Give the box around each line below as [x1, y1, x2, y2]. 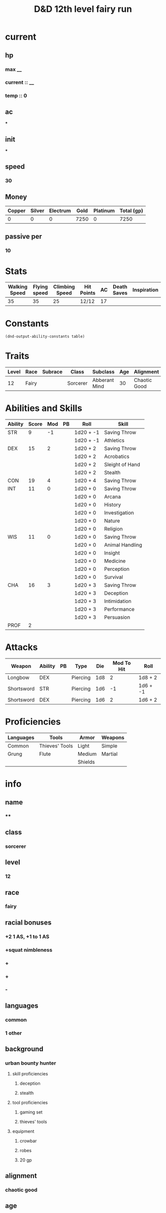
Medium [78, 750, 97, 757]
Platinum [93, 207, 115, 214]
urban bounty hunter [5, 1060, 56, 1067]
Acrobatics [104, 453, 129, 460]
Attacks [5, 642, 38, 653]
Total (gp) [119, 207, 143, 214]
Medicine [104, 558, 126, 564]
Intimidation [104, 598, 132, 605]
